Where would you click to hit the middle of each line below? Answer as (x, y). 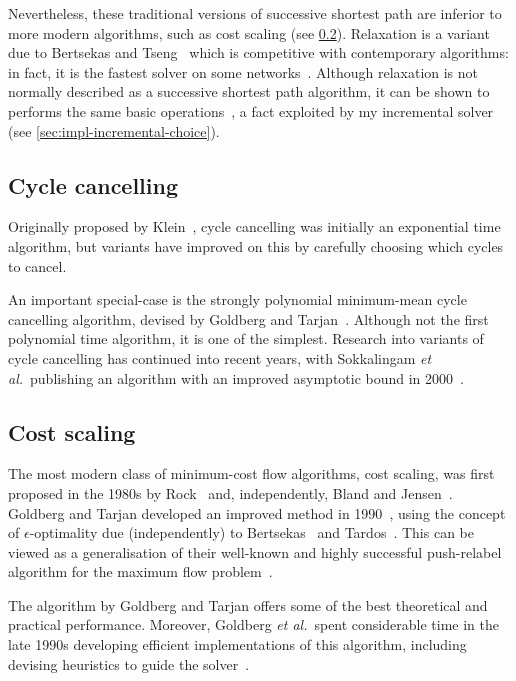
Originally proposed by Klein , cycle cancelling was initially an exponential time (254, 226)
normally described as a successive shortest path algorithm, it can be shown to (249, 91)
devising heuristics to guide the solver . (129, 663)
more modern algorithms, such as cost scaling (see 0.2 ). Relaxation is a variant (249, 32)
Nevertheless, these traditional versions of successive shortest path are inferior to (255, 13)
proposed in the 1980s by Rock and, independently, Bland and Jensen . (230, 492)
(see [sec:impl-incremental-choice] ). (114, 130)
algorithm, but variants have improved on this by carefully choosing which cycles (256, 245)
